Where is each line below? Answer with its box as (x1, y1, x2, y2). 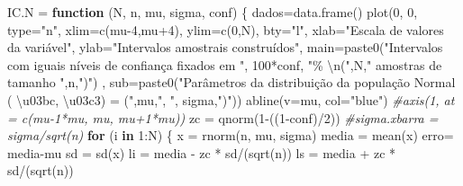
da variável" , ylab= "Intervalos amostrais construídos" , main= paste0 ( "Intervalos (7, 38, 443, 57)
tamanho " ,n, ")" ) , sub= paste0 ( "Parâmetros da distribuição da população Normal (7, 73, 456, 92)
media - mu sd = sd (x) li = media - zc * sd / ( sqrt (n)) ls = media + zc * (7, 143, 396, 162)
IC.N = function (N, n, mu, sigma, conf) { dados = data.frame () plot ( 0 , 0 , (7, 3, 418, 21)
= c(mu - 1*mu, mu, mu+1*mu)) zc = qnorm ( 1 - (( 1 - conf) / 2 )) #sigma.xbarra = (7, 108, 439, 127)
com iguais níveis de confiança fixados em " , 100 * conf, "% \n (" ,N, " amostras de (7, 55, 442, 74)
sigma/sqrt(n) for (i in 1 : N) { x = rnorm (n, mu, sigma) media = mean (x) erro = (7, 126, 454, 145)
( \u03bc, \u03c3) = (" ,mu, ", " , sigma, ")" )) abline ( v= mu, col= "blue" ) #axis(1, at (7, 90, 455, 109)
